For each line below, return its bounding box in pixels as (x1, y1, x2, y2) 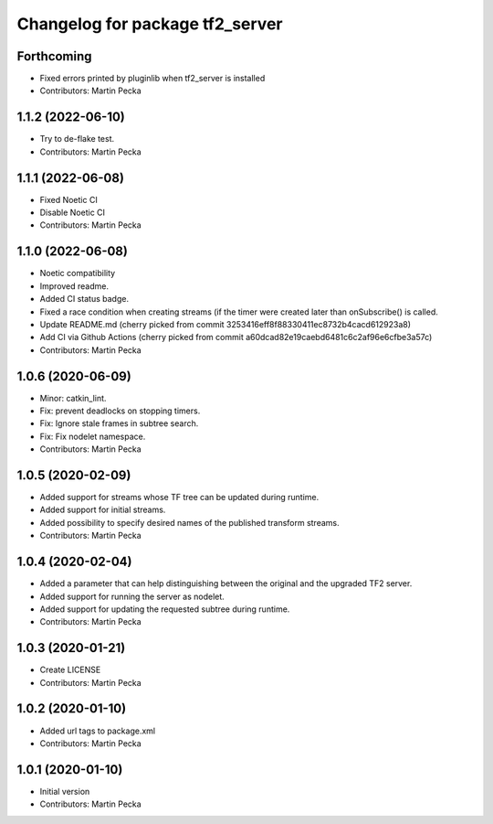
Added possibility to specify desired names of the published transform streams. (39, 517, 340, 528)
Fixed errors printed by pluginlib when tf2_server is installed (39, 73, 266, 84)
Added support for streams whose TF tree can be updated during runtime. (39, 492, 320, 503)
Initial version (39, 786, 90, 797)
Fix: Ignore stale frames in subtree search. (39, 418, 199, 429)
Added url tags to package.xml (39, 725, 155, 736)
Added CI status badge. (39, 294, 130, 305)
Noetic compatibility (39, 268, 116, 279)
